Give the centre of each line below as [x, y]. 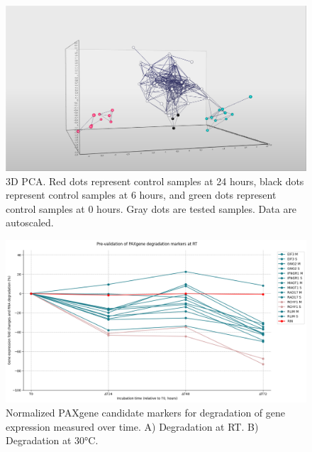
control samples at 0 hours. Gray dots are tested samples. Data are [151, 208]
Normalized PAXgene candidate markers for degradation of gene [146, 413]
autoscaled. [30, 222]
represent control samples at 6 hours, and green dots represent [141, 195]
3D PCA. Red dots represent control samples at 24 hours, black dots [155, 181]
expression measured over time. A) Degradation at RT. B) [132, 426]
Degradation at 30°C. [52, 440]
